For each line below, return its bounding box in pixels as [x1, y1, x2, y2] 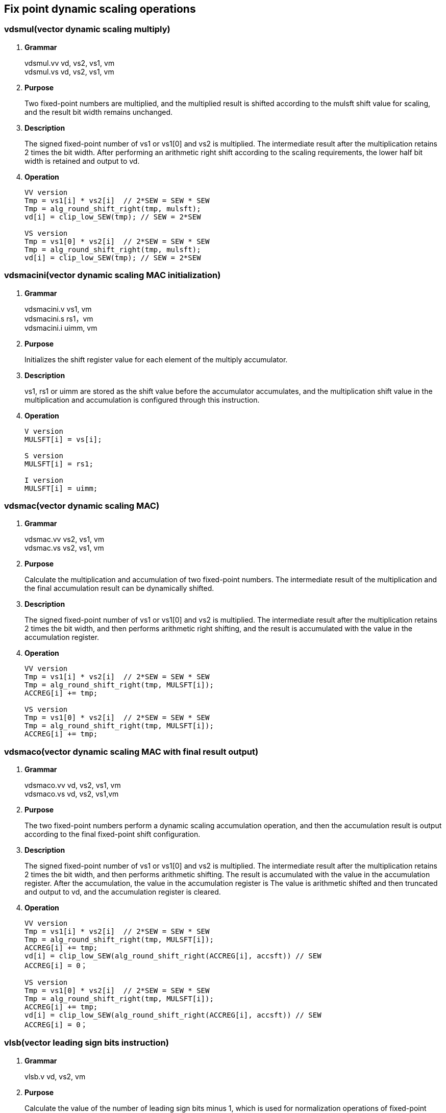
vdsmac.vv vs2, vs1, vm [24, 535, 105, 544]
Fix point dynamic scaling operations [4, 3, 196, 15]
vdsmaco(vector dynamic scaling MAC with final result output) [4, 746, 259, 757]
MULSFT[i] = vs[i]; [24, 435, 102, 443]
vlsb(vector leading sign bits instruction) [4, 1037, 169, 1048]
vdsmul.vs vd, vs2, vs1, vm [24, 67, 114, 76]
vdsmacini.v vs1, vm [24, 304, 92, 313]
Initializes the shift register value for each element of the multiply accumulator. [24, 355, 288, 364]
